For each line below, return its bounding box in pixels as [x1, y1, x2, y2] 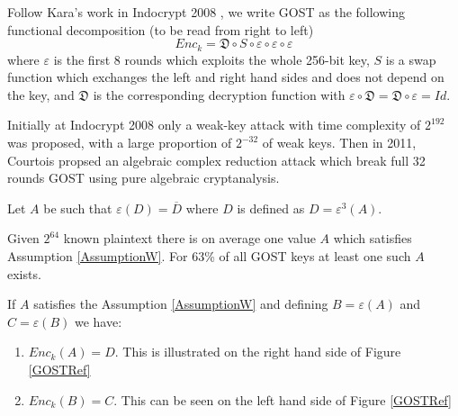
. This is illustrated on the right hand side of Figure [114, 342, 401, 361]
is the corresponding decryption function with [93, 85, 346, 104]
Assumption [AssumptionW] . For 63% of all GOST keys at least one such [7, 246, 411, 265]
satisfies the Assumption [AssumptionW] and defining [33, 294, 328, 313]
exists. [7, 264, 41, 283]
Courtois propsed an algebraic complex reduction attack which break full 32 [7, 150, 426, 169]
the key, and [7, 85, 75, 104]
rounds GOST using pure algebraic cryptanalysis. [7, 168, 280, 187]
